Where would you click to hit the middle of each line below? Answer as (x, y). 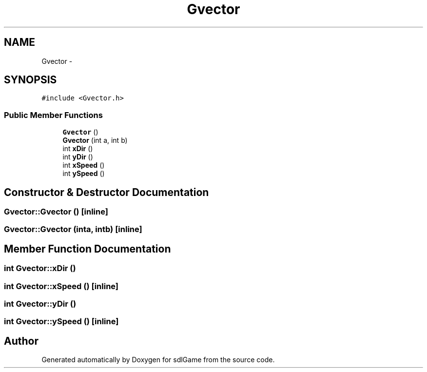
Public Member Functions (53, 115)
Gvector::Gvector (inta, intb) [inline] (73, 229)
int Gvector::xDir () (40, 268)
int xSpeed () (84, 165)
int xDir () (78, 149)
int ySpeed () (84, 174)
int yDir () (78, 157)
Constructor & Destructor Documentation (107, 192)
